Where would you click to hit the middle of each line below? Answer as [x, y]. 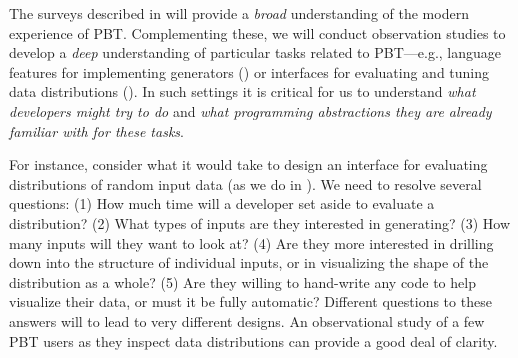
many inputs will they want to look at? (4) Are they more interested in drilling [251, 242]
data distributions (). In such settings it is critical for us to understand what [242, 91]
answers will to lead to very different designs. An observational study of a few [247, 320]
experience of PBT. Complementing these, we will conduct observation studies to [257, 32]
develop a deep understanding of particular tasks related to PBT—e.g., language [255, 52]
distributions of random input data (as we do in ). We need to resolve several [245, 183]
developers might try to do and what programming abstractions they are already [250, 110]
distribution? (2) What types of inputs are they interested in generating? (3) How [259, 222]
